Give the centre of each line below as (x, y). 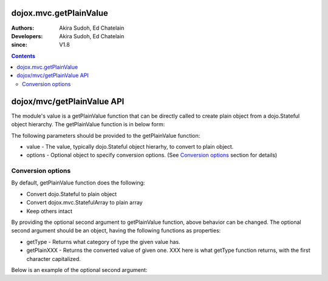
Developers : (27, 36)
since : (19, 45)
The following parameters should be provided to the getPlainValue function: (106, 135)
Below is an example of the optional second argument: (79, 269)
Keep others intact (50, 211)
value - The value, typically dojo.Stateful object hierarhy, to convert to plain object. (130, 146)
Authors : (23, 28)
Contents (23, 56)
